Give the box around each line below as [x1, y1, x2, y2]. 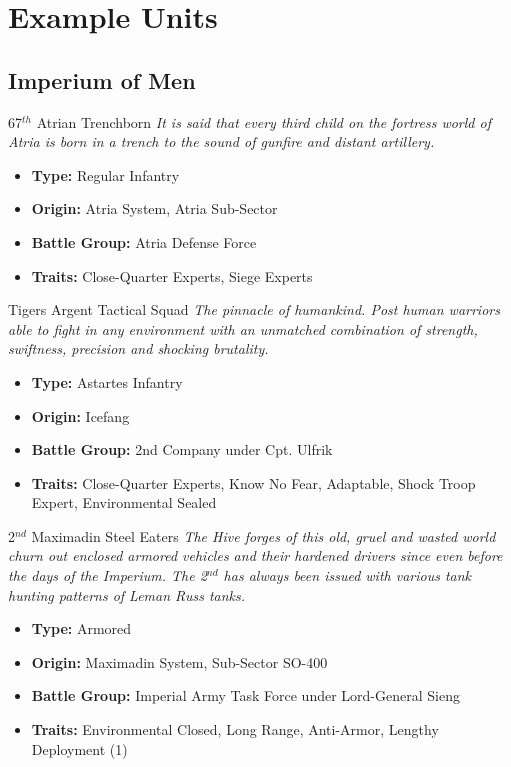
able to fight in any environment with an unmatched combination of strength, [8, 318, 478, 339]
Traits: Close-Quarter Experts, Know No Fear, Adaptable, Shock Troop [31, 472, 476, 493]
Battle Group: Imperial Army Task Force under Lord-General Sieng [31, 685, 460, 706]
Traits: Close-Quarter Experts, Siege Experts [31, 265, 313, 286]
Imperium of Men [8, 64, 196, 95]
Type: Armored [31, 618, 132, 639]
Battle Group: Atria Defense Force [31, 231, 257, 252]
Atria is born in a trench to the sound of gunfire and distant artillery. [8, 131, 435, 152]
